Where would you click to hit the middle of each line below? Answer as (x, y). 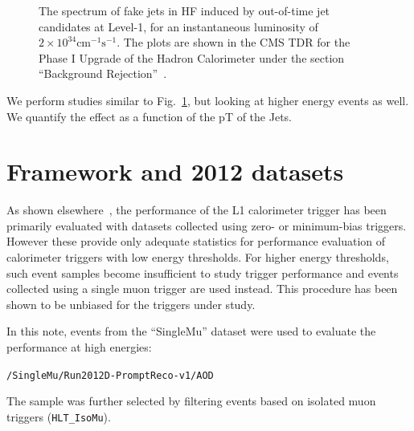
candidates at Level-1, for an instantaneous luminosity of (178, 26)
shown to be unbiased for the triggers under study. (131, 304)
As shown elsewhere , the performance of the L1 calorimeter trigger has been (197, 210)
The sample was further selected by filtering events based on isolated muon (191, 401)
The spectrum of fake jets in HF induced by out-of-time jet (184, 10)
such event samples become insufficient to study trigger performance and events (203, 272)
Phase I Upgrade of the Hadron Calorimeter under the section (192, 57)
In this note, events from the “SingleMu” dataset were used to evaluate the (191, 331)
